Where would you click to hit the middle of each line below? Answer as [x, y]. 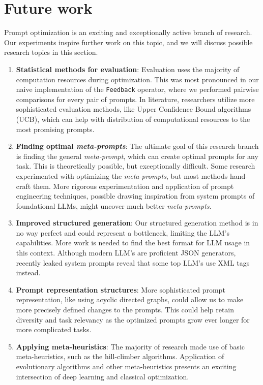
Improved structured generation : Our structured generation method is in [137, 223]
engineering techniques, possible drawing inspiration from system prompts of [135, 196]
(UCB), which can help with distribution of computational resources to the [133, 119]
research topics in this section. [51, 52]
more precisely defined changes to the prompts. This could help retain [125, 310]
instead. [28, 272]
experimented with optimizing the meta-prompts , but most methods [122, 175]
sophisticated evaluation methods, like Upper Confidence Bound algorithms [134, 109]
